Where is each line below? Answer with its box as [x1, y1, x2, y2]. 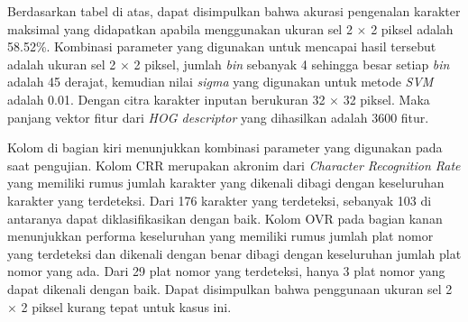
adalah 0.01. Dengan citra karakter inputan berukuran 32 [7, 89, 326, 108]
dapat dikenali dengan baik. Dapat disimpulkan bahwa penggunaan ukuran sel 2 [7, 279, 453, 298]
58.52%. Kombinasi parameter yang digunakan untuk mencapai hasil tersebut [7, 37, 436, 56]
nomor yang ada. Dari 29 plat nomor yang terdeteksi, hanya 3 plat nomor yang [7, 262, 445, 281]
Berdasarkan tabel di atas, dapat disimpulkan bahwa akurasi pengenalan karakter [7, 2, 461, 20]
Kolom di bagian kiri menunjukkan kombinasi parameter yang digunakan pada [7, 138, 443, 157]
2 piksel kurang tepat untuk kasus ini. [21, 297, 232, 316]
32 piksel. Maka [343, 89, 430, 108]
